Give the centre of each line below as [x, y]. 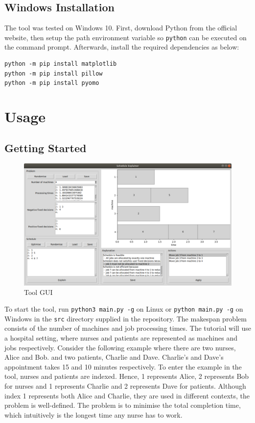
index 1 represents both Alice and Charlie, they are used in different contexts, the [127, 395]
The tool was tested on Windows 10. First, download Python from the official [121, 28]
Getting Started [46, 147]
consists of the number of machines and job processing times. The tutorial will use [128, 328]
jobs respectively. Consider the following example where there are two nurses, [120, 347]
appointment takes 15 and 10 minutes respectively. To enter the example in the [123, 366]
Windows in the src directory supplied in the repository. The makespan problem [126, 318]
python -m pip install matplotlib [61, 64]
